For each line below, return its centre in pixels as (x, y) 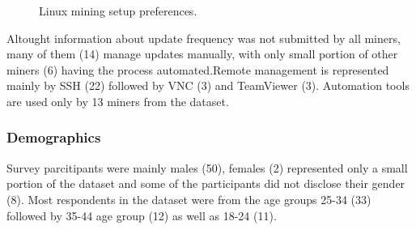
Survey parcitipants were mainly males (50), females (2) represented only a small (207, 167)
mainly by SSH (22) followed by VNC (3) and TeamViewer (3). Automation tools (208, 85)
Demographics (54, 137)
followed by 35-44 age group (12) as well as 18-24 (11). (142, 215)
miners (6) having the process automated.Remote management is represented (198, 69)
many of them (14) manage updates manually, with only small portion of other (202, 54)
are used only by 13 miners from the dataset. (118, 101)
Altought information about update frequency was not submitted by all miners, (204, 38)
